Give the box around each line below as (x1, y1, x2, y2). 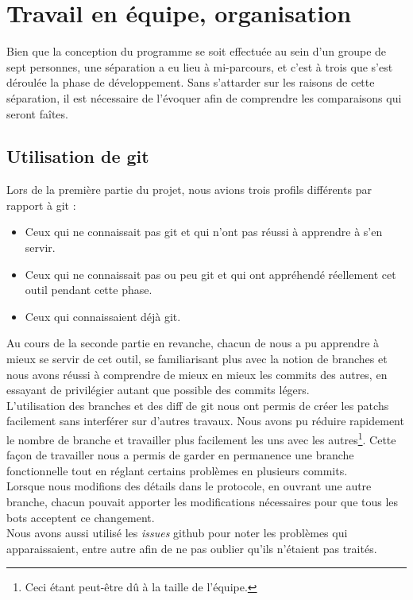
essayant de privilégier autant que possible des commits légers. (6, 381, 310, 398)
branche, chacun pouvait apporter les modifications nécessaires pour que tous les (6, 494, 399, 510)
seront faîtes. (6, 105, 68, 122)
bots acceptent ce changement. (6, 509, 155, 525)
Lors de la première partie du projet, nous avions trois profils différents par (6, 181, 372, 198)
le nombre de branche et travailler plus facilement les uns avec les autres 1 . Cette (6, 429, 396, 447)
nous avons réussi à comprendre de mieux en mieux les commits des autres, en (6, 366, 388, 382)
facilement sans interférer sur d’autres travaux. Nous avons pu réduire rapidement (6, 412, 404, 429)
